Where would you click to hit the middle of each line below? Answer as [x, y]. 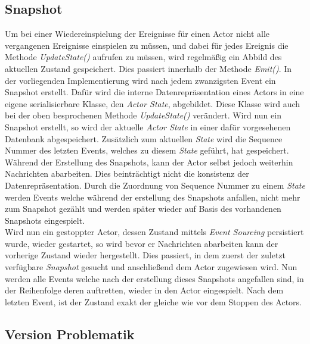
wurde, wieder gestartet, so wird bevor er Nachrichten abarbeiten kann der [142, 243]
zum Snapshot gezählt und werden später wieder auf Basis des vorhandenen [143, 209]
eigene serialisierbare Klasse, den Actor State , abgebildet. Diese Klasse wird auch [153, 103]
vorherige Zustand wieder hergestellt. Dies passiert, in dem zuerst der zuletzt [145, 255]
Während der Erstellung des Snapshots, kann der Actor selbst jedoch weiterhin [149, 162]
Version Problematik [70, 334]
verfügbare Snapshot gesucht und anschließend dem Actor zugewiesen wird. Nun [151, 267]
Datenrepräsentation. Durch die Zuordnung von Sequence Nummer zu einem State [155, 185]
